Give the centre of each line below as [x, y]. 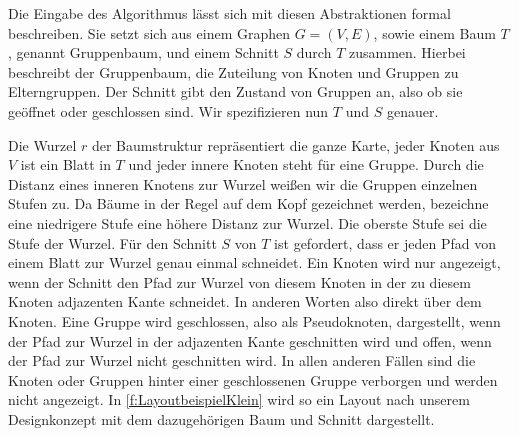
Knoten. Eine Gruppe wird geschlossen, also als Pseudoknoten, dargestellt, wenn [254, 320]
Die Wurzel [42, 144]
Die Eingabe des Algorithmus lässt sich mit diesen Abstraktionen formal [229, 13]
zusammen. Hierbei [407, 52]
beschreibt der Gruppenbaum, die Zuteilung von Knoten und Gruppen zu [233, 71]
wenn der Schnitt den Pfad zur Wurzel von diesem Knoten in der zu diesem [239, 281]
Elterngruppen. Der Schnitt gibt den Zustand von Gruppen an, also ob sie [235, 91]
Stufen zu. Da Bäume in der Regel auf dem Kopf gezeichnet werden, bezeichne [248, 203]
